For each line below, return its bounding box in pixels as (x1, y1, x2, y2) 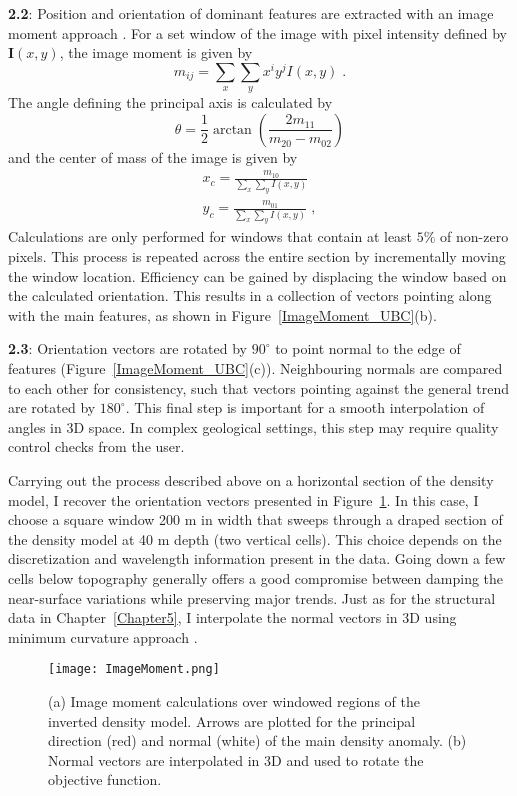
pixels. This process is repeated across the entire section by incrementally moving (8, 246, 506, 267)
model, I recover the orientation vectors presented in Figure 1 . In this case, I (8, 489, 479, 510)
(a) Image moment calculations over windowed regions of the (48, 691, 420, 711)
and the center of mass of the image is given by (8, 146, 298, 167)
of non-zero (440, 226, 509, 247)
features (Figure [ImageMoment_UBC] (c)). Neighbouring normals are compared (8, 358, 503, 379)
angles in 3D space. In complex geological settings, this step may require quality (8, 416, 499, 437)
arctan (212, 122, 252, 137)
